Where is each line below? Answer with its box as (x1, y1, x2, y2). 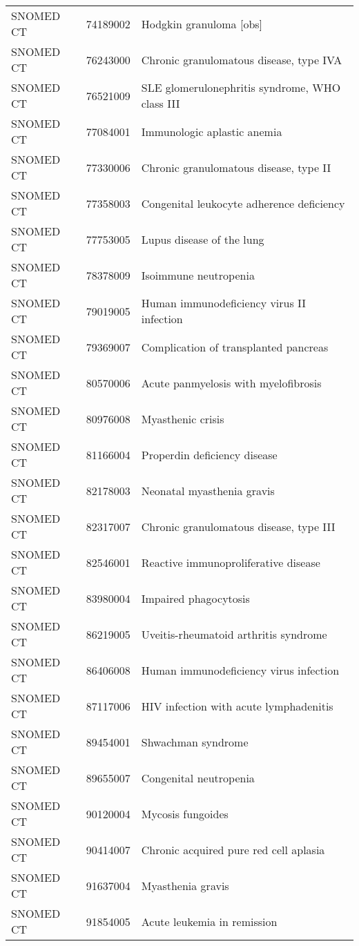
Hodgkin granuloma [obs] (141, 15, 263, 32)
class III (141, 95, 180, 111)
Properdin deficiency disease (141, 446, 278, 463)
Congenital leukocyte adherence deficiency (141, 195, 345, 211)
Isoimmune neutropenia (141, 267, 255, 283)
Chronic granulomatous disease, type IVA (141, 51, 342, 68)
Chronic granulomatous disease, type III (141, 518, 336, 534)
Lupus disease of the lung (141, 231, 264, 247)
